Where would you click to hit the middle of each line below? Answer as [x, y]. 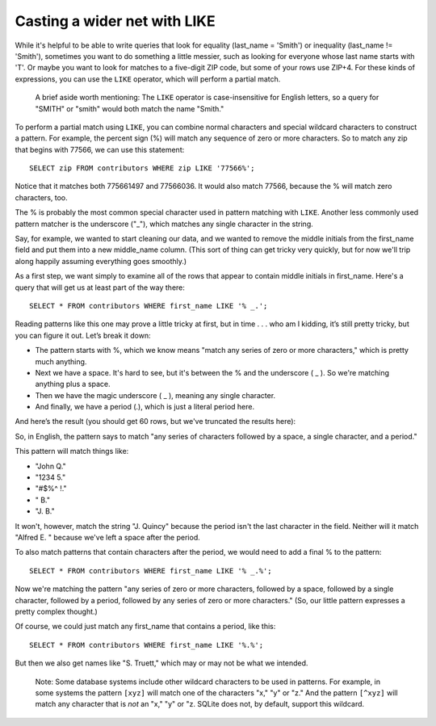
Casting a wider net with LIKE [115, 21]
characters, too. [41, 197]
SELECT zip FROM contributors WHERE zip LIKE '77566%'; [142, 168]
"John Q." [50, 466]
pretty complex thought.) [57, 611]
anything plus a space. [73, 384]
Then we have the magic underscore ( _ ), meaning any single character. [155, 395]
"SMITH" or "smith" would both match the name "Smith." [130, 108]
